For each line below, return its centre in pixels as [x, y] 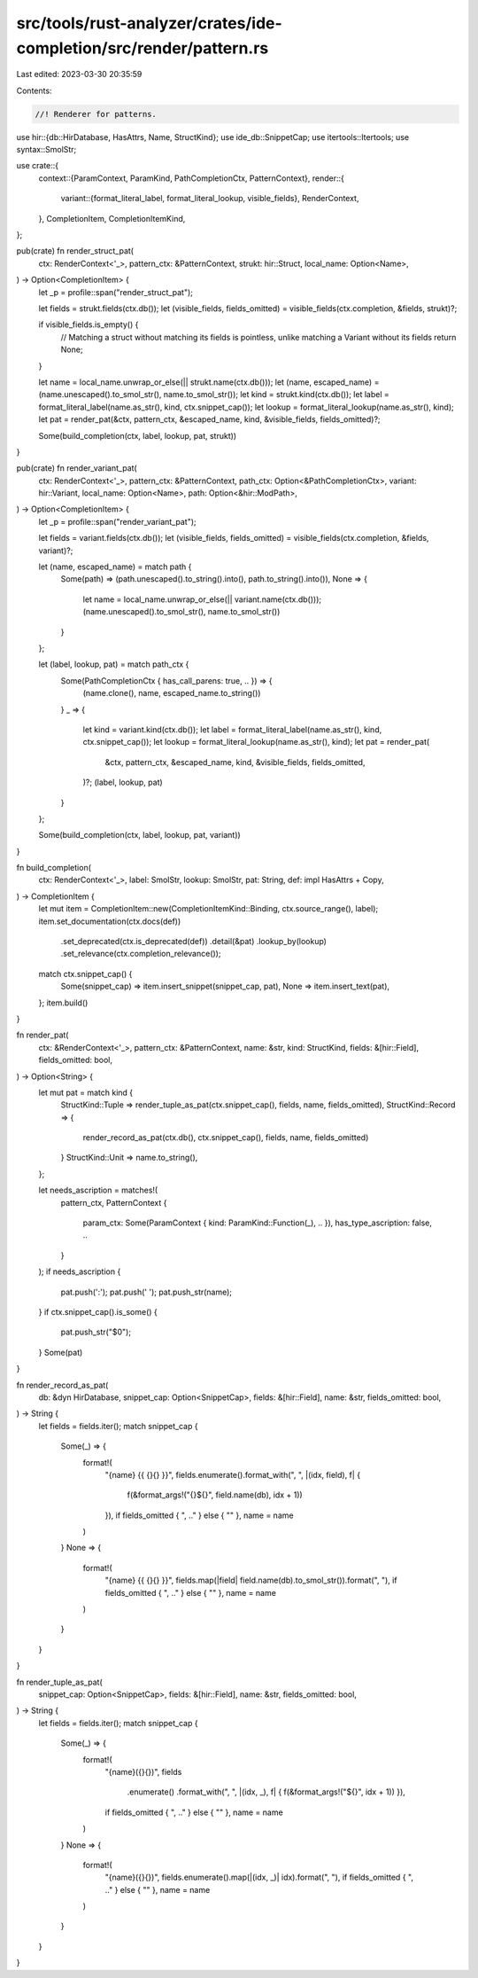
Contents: [34, 90]
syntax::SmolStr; [46, 150]
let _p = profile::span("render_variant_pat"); [117, 521]
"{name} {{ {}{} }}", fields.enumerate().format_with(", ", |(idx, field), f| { [233, 1474]
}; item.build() [63, 1003]
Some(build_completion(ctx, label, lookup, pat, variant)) [139, 835]
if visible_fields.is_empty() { [89, 324]
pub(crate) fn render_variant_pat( [77, 468]
